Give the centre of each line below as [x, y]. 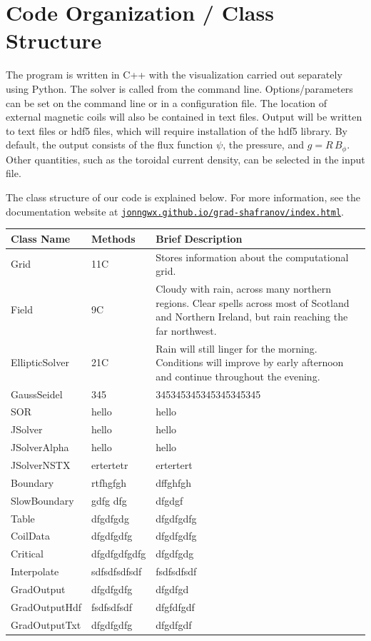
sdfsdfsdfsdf [116, 571]
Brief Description [199, 238]
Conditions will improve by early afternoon [250, 362]
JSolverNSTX [41, 464]
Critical [27, 554]
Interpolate [35, 571]
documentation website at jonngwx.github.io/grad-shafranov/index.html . [175, 211]
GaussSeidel [37, 394]
